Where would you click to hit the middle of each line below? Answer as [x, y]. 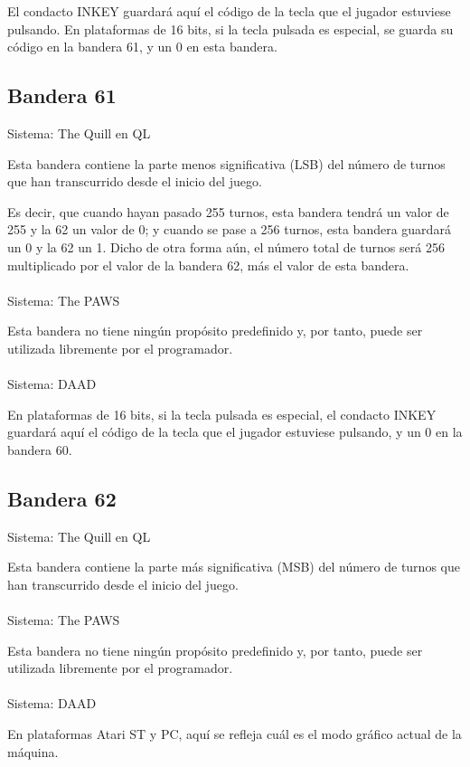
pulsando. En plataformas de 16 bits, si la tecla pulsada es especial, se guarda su [230, 28]
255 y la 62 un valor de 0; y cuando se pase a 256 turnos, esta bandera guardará [229, 229]
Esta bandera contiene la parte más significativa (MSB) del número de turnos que [234, 567]
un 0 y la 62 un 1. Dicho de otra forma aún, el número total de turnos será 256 [226, 246]
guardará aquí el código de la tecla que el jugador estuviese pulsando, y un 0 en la [235, 432]
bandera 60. [40, 449]
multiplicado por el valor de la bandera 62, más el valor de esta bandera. [208, 265]
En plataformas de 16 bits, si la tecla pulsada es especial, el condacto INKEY [222, 414]
